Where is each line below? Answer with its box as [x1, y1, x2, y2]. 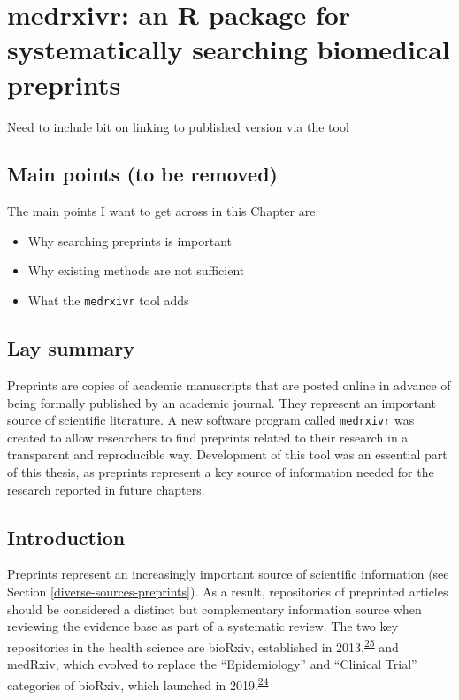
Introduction [7, 523, 126, 550]
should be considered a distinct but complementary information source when [7, 599, 422, 618]
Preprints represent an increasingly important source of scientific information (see [7, 565, 449, 583]
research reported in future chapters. [7, 480, 205, 498]
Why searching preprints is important [27, 231, 233, 250]
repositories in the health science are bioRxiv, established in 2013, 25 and [7, 635, 399, 656]
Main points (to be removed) [7, 160, 278, 188]
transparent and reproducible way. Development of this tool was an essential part [7, 445, 448, 464]
